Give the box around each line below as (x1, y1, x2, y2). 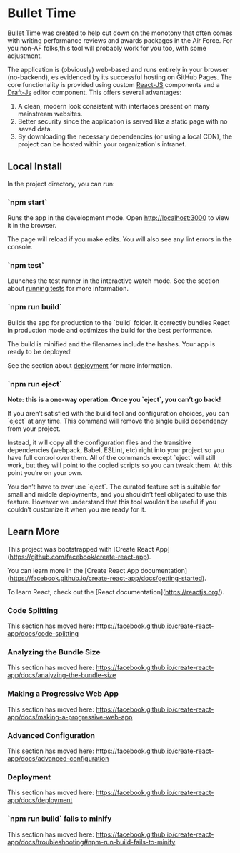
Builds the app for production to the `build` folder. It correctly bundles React (7, 318, 230, 326)
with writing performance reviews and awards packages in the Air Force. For (7, 36, 233, 44)
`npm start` (7, 197, 48, 207)
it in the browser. (7, 221, 57, 230)
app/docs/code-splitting (7, 629, 79, 638)
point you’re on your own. (7, 468, 84, 477)
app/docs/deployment (7, 796, 73, 804)
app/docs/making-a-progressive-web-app (7, 712, 133, 721)
